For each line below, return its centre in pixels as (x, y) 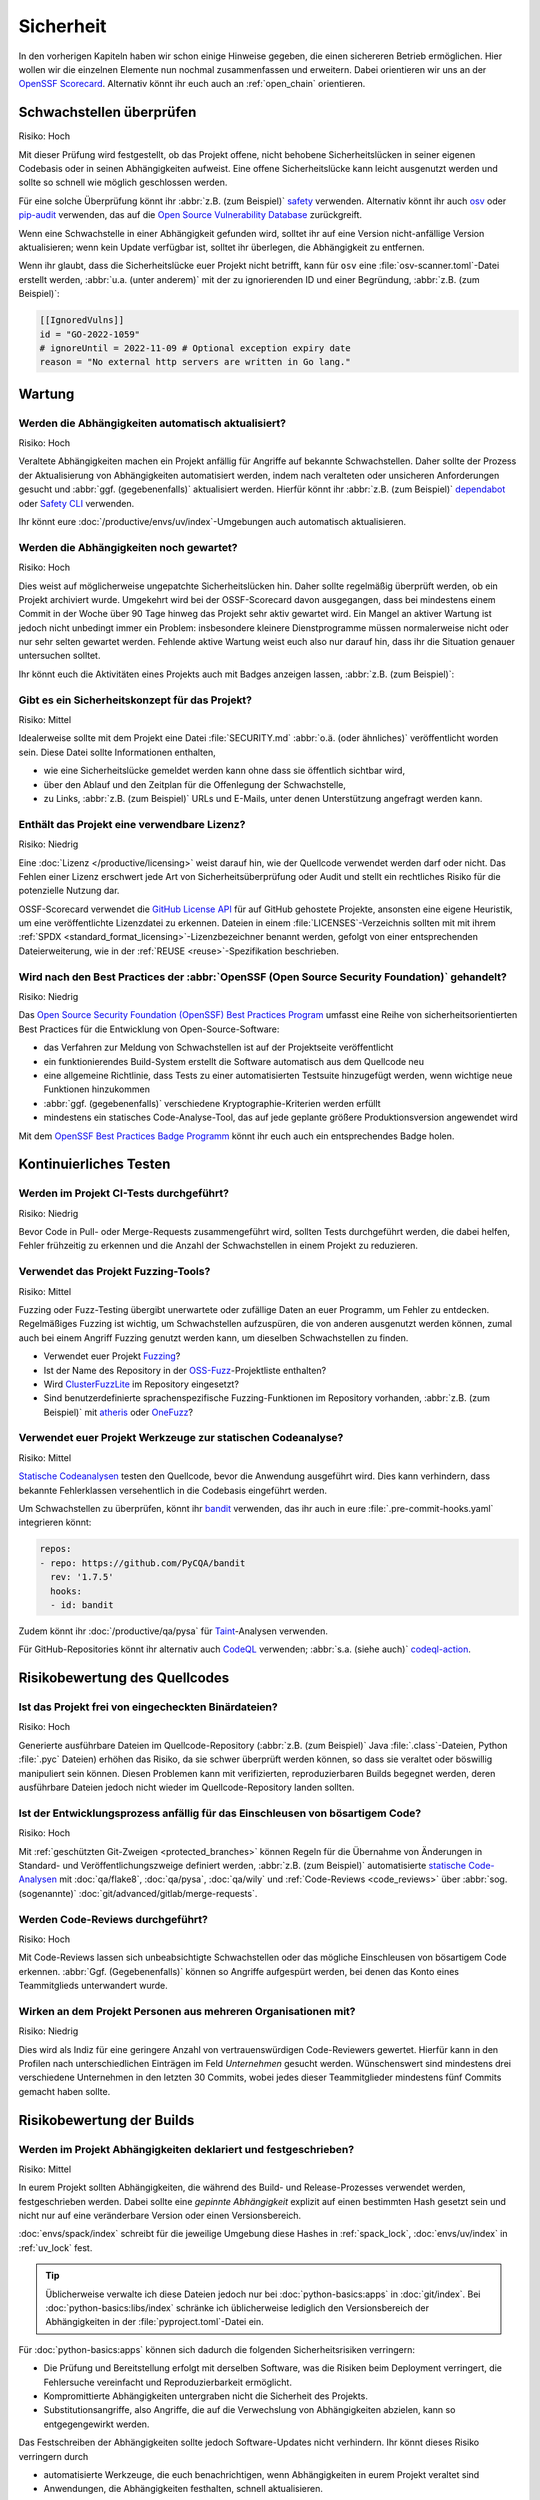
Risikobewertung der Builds (106, 2120)
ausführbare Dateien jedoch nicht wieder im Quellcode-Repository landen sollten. (186, 1787)
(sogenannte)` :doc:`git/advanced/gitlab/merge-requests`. (138, 1893)
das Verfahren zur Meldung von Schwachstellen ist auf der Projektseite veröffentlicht (218, 1047)
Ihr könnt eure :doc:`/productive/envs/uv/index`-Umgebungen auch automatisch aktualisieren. (212, 521)
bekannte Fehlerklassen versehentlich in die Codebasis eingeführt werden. (172, 1490)
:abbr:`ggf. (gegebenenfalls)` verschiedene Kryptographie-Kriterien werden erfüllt (212, 1103)
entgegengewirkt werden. (96, 2424)
